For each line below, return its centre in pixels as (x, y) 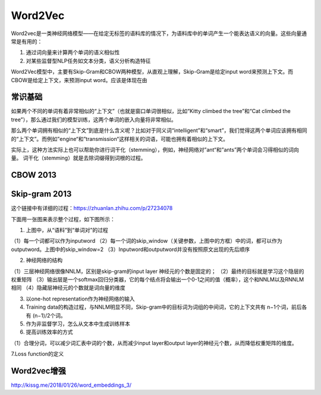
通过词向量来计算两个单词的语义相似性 (73, 52)
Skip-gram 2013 (41, 194)
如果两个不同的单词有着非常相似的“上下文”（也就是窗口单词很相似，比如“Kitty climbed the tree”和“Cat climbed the (151, 111)
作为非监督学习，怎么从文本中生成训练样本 (78, 324)
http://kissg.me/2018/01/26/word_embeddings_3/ (71, 385)
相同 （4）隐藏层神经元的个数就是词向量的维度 (68, 288)
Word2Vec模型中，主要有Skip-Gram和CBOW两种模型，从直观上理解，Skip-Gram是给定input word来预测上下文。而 (152, 72)
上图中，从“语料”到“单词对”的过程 (67, 230)
